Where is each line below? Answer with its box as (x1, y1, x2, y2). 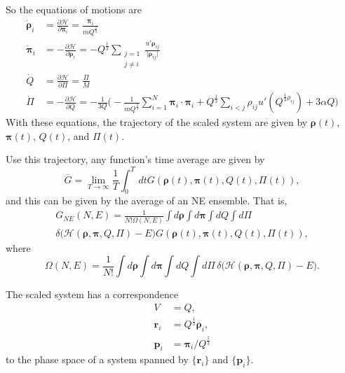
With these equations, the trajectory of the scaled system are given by (6, 115, 308, 129)
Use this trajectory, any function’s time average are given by (6, 152, 265, 167)
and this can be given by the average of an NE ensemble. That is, (6, 193, 287, 208)
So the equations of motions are (6, 2, 142, 16)
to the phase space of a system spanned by (6, 352, 189, 367)
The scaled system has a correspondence (6, 287, 179, 302)
